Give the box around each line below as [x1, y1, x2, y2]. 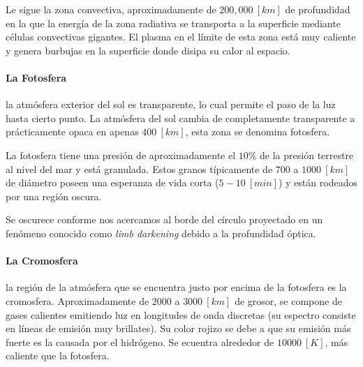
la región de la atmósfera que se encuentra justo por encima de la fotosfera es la [6, 280, 347, 294]
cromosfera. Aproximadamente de [6, 293, 149, 308]
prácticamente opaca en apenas [6, 124, 139, 139]
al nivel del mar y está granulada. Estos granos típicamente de [6, 161, 273, 176]
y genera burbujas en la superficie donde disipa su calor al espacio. [6, 43, 290, 57]
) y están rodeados [278, 175, 357, 190]
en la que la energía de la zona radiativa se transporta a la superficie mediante [6, 15, 341, 30]
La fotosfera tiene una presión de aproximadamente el [6, 147, 236, 162]
